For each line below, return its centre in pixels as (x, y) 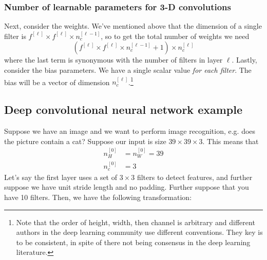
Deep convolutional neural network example (123, 109)
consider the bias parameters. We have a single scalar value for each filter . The (128, 70)
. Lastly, (244, 60)
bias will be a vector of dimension (57, 82)
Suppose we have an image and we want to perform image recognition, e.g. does (130, 131)
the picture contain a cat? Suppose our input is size (85, 141)
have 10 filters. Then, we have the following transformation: (98, 197)
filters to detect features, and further (195, 177)
